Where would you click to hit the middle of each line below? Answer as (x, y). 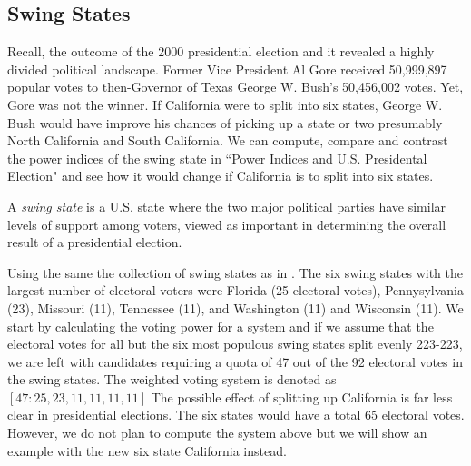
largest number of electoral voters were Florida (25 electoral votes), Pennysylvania (235, 290)
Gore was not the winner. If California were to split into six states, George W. (225, 104)
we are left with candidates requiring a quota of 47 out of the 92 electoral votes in (235, 361)
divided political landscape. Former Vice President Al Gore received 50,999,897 (227, 69)
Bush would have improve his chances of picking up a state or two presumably (225, 122)
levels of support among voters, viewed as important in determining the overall (227, 224)
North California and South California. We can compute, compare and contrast (228, 140)
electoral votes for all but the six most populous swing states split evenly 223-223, (235, 344)
